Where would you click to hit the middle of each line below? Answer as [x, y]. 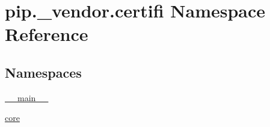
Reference [47, 34]
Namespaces [43, 72]
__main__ [27, 97]
